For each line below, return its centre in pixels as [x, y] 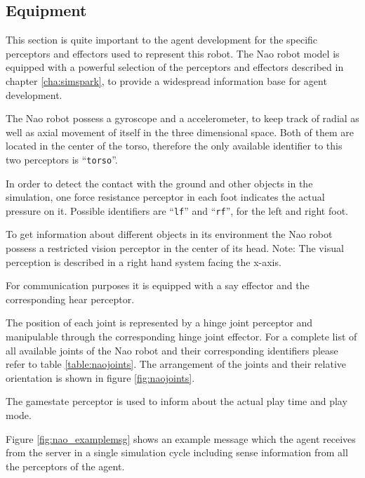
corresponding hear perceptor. [70, 299]
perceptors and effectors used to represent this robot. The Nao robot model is [173, 53]
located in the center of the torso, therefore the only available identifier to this [174, 146]
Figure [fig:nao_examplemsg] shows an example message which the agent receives [181, 438]
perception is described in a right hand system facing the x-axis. [144, 261]
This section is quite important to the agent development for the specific [162, 40]
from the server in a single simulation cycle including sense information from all [177, 452]
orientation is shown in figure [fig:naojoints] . [100, 377]
